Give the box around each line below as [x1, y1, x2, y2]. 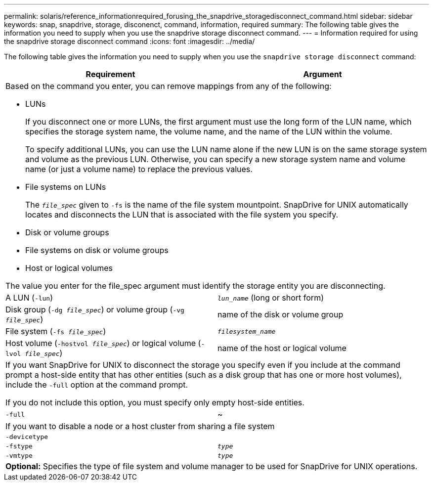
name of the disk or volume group [217, 309, 344, 319]
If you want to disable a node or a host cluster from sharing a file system [5, 421, 275, 431]
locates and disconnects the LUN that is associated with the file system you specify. [25, 210, 339, 220]
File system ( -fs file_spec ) [5, 326, 106, 336]
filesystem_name [217, 327, 276, 335]
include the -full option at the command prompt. [5, 380, 188, 390]
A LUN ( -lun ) [5, 293, 53, 303]
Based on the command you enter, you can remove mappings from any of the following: [5, 81, 332, 91]
